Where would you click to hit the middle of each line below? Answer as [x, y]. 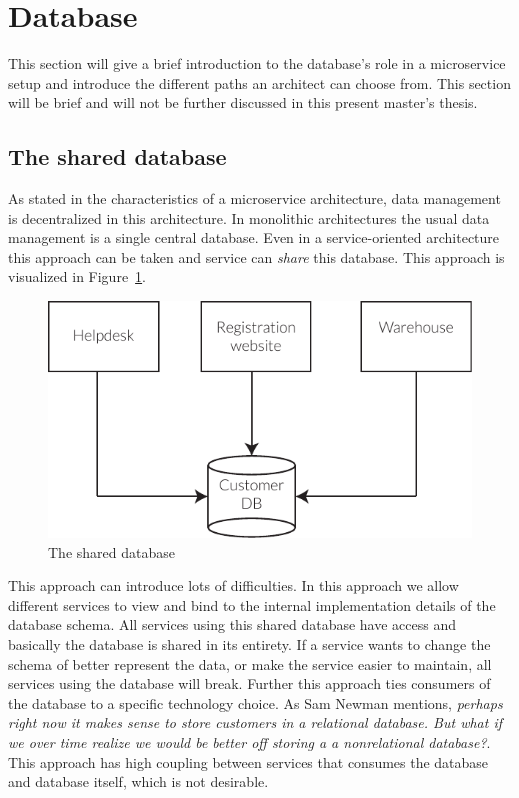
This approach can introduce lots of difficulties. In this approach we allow [233, 585]
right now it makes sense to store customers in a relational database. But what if [255, 722]
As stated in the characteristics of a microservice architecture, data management [254, 198]
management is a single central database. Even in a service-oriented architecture [254, 237]
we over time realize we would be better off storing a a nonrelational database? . [249, 741]
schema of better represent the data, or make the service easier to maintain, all [250, 663]
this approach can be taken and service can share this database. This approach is [256, 256]
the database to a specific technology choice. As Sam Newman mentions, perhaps [255, 702]
